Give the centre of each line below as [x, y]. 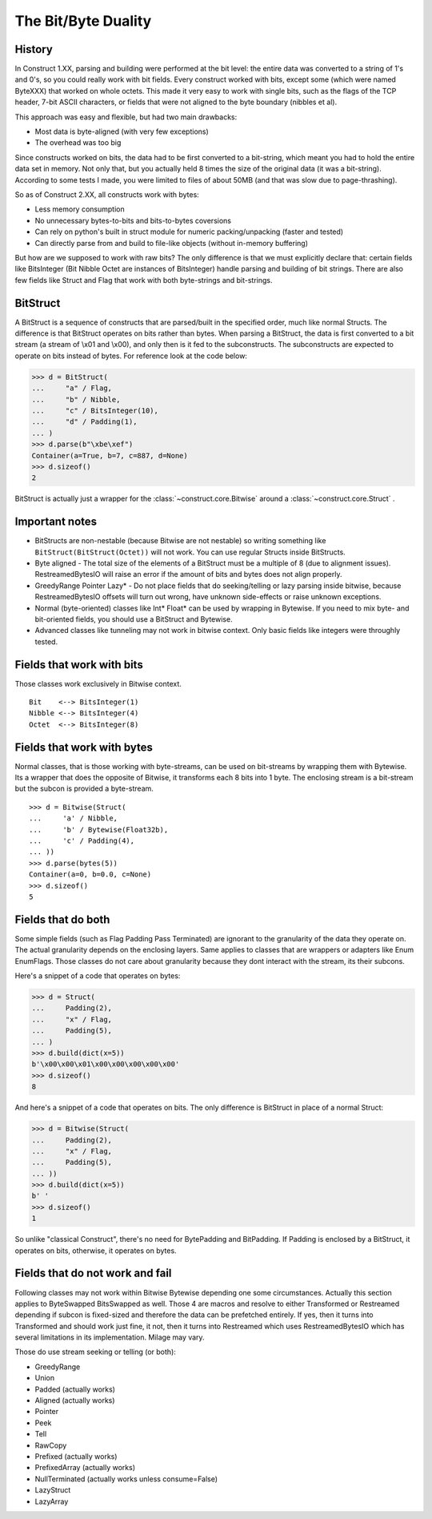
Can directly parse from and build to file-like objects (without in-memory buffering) [171, 243]
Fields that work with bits [79, 665]
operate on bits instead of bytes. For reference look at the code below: [131, 356]
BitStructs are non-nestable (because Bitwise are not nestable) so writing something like [180, 541]
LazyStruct [53, 1490]
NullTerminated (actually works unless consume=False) [126, 1479]
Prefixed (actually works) [76, 1457]
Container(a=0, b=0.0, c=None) [90, 874]
